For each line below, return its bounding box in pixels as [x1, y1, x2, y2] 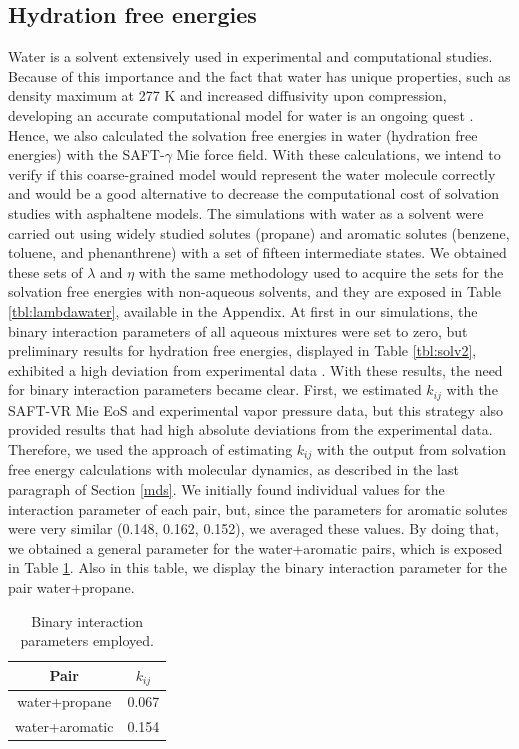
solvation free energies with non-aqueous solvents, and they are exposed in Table [8, 281, 501, 302]
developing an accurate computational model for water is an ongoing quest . [8, 104, 474, 125]
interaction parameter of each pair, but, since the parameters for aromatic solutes [8, 498, 508, 519]
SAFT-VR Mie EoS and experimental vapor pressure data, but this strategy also [8, 399, 504, 420]
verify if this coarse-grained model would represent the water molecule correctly [8, 163, 496, 184]
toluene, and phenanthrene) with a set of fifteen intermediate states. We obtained [8, 242, 507, 263]
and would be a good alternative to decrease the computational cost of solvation [8, 183, 500, 204]
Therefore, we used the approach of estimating [8, 438, 293, 459]
